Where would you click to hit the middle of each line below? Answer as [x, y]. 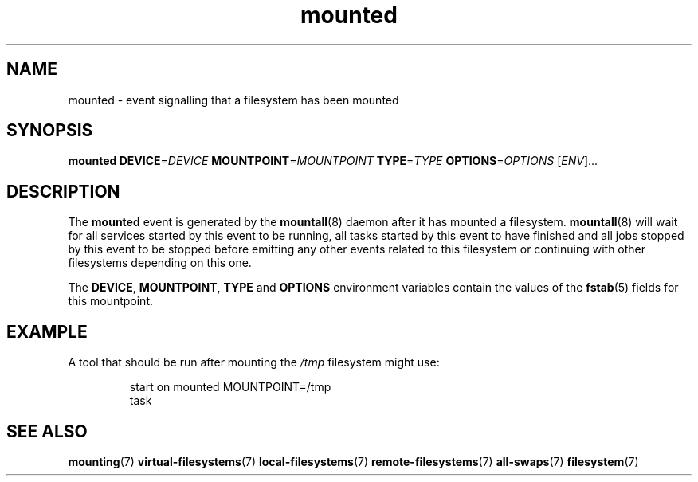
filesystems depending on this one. [160, 263]
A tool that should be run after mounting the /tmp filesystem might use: [254, 362]
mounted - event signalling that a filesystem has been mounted [233, 100]
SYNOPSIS [50, 131]
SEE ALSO [47, 431]
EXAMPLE [47, 331]
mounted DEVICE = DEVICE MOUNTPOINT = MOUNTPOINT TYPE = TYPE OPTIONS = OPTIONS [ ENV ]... [333, 161]
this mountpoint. [110, 301]
